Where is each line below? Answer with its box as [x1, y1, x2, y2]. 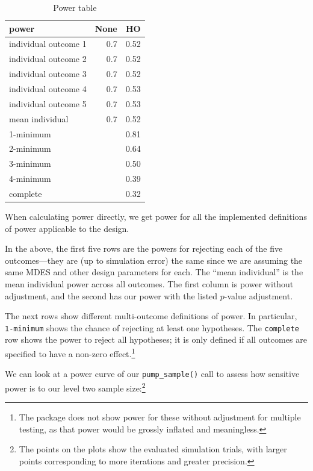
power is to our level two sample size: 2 [5, 379, 146, 394]
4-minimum [9, 172, 51, 185]
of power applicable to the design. [5, 222, 129, 234]
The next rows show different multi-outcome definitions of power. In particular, [5, 310, 297, 322]
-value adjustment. [224, 289, 293, 302]
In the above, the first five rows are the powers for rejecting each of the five [5, 242, 283, 255]
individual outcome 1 [9, 37, 87, 50]
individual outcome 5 [9, 97, 87, 110]
